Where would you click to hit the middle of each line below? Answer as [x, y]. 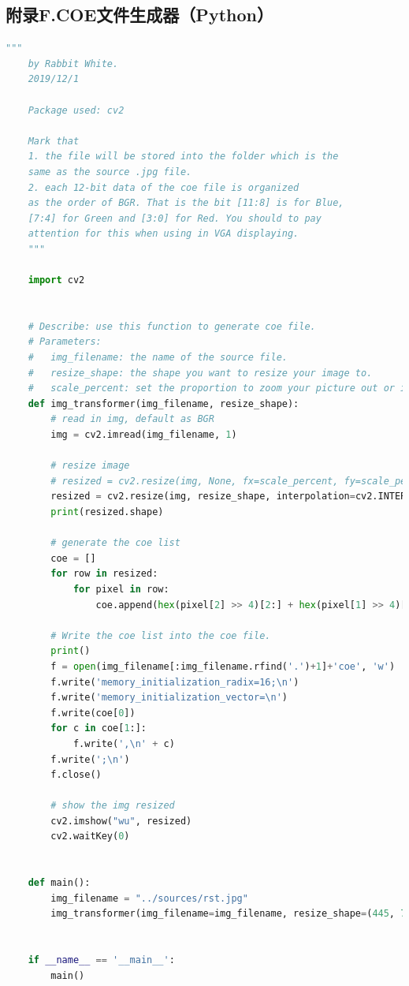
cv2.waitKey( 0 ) [90, 837]
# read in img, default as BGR [132, 419]
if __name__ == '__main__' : [101, 960]
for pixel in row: [121, 589]
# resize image [90, 466]
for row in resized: [104, 574]
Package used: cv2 [76, 110]
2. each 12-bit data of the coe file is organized [164, 187]
